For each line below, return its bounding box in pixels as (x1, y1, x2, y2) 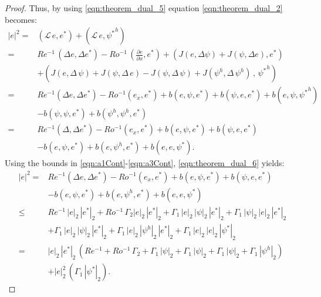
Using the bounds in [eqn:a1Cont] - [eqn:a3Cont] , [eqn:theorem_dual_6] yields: (5, 157, 285, 169)
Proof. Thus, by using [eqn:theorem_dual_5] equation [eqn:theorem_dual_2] (5, 2, 283, 14)
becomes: (5, 13, 37, 25)
